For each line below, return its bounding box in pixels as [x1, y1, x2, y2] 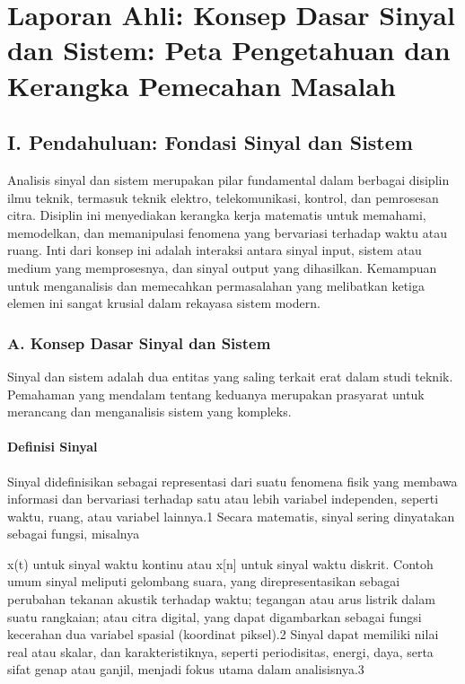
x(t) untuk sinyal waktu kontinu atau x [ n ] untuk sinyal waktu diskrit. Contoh [7, 554, 434, 573]
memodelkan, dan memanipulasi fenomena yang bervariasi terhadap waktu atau [7, 223, 447, 241]
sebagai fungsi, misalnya [7, 524, 140, 543]
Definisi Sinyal [7, 437, 98, 456]
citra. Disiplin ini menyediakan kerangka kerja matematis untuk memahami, [7, 206, 426, 224]
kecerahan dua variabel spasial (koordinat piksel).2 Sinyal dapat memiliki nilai [7, 625, 439, 644]
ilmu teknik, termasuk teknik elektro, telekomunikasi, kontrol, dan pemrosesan [7, 188, 439, 206]
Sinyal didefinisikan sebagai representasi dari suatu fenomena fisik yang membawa [7, 471, 458, 490]
